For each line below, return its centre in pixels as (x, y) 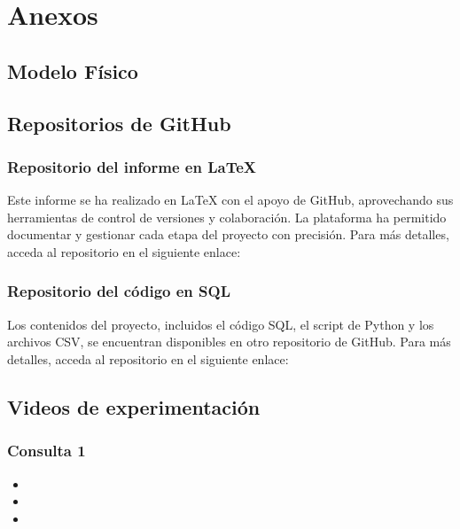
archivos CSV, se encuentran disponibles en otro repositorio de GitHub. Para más (229, 342)
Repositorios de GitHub (119, 123)
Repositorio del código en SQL (119, 291)
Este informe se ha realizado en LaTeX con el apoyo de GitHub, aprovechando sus (230, 200)
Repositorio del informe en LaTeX (132, 166)
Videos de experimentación (134, 406)
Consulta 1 (47, 451)
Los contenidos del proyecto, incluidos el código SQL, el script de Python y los (221, 324)
